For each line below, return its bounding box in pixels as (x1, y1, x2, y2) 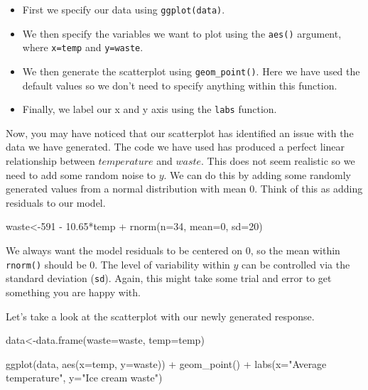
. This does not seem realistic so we (201, 153, 355, 168)
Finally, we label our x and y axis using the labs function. (22, 102, 277, 117)
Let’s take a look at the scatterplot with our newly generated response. (6, 308, 315, 323)
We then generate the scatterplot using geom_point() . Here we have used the (22, 63, 360, 78)
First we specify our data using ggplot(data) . (22, 2, 225, 16)
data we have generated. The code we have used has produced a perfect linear (6, 139, 345, 154)
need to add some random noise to (6, 167, 156, 182)
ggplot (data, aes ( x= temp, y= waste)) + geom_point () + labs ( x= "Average (6, 356, 327, 371)
